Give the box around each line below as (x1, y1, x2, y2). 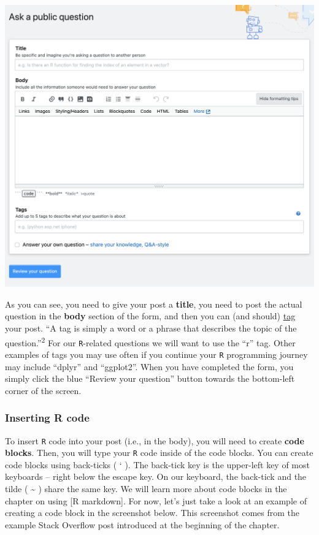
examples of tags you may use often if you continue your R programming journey (5, 347, 308, 360)
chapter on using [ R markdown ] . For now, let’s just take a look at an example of (5, 494, 307, 507)
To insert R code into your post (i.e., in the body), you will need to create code (5, 434, 304, 447)
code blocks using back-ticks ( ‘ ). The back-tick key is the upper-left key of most (5, 458, 310, 471)
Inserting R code (5, 410, 90, 425)
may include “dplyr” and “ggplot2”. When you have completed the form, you (5, 360, 294, 373)
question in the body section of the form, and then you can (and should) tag (5, 309, 296, 322)
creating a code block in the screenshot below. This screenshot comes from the (5, 506, 300, 519)
